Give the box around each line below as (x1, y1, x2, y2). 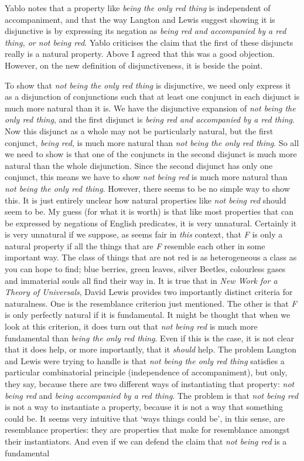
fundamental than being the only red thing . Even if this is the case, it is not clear (5, 331, 294, 344)
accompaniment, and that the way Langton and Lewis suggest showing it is (5, 13, 275, 25)
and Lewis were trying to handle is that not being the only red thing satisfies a (5, 354, 285, 367)
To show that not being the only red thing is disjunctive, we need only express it (5, 79, 291, 91)
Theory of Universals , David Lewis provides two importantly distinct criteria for (5, 286, 293, 298)
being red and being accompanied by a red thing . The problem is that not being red (5, 389, 299, 401)
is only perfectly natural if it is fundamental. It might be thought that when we (5, 309, 291, 321)
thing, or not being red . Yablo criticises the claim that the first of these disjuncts (5, 36, 293, 48)
